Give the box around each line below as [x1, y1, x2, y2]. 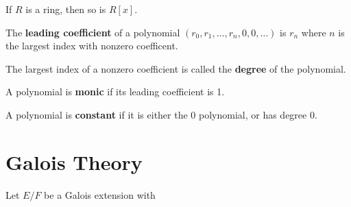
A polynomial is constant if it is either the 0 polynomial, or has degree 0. [5, 107, 317, 121]
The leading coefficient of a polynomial [5, 25, 180, 39]
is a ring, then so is [25, 2, 106, 16]
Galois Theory [5, 147, 143, 175]
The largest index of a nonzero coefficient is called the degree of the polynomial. [5, 61, 346, 75]
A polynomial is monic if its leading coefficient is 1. [5, 84, 225, 99]
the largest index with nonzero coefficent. [5, 38, 178, 53]
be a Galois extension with [44, 187, 156, 202]
